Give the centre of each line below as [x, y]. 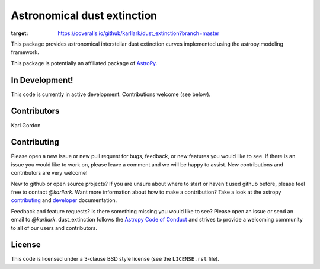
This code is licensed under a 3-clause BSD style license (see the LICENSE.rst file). [115, 259]
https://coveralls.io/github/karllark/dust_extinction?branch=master [139, 33]
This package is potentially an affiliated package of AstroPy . [84, 63]
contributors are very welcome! [49, 173]
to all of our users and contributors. [54, 228]
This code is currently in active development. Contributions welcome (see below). [111, 94]
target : [20, 33]
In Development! [42, 80]
